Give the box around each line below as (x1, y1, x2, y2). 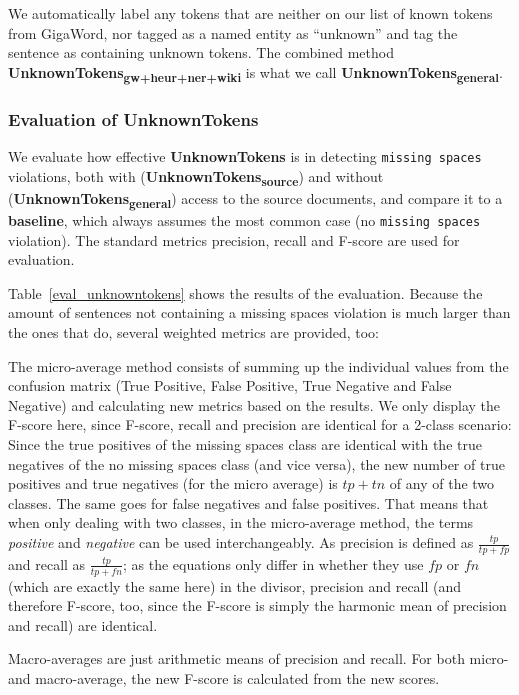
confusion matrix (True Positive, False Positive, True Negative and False (8, 375, 452, 396)
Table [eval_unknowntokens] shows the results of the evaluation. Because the (8, 282, 483, 303)
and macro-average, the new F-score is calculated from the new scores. (8, 668, 440, 689)
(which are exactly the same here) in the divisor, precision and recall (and (8, 575, 462, 596)
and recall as (8, 553, 86, 574)
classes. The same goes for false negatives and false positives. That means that (8, 492, 489, 513)
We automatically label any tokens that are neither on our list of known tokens (8, 3, 493, 23)
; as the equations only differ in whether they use (123, 553, 424, 574)
